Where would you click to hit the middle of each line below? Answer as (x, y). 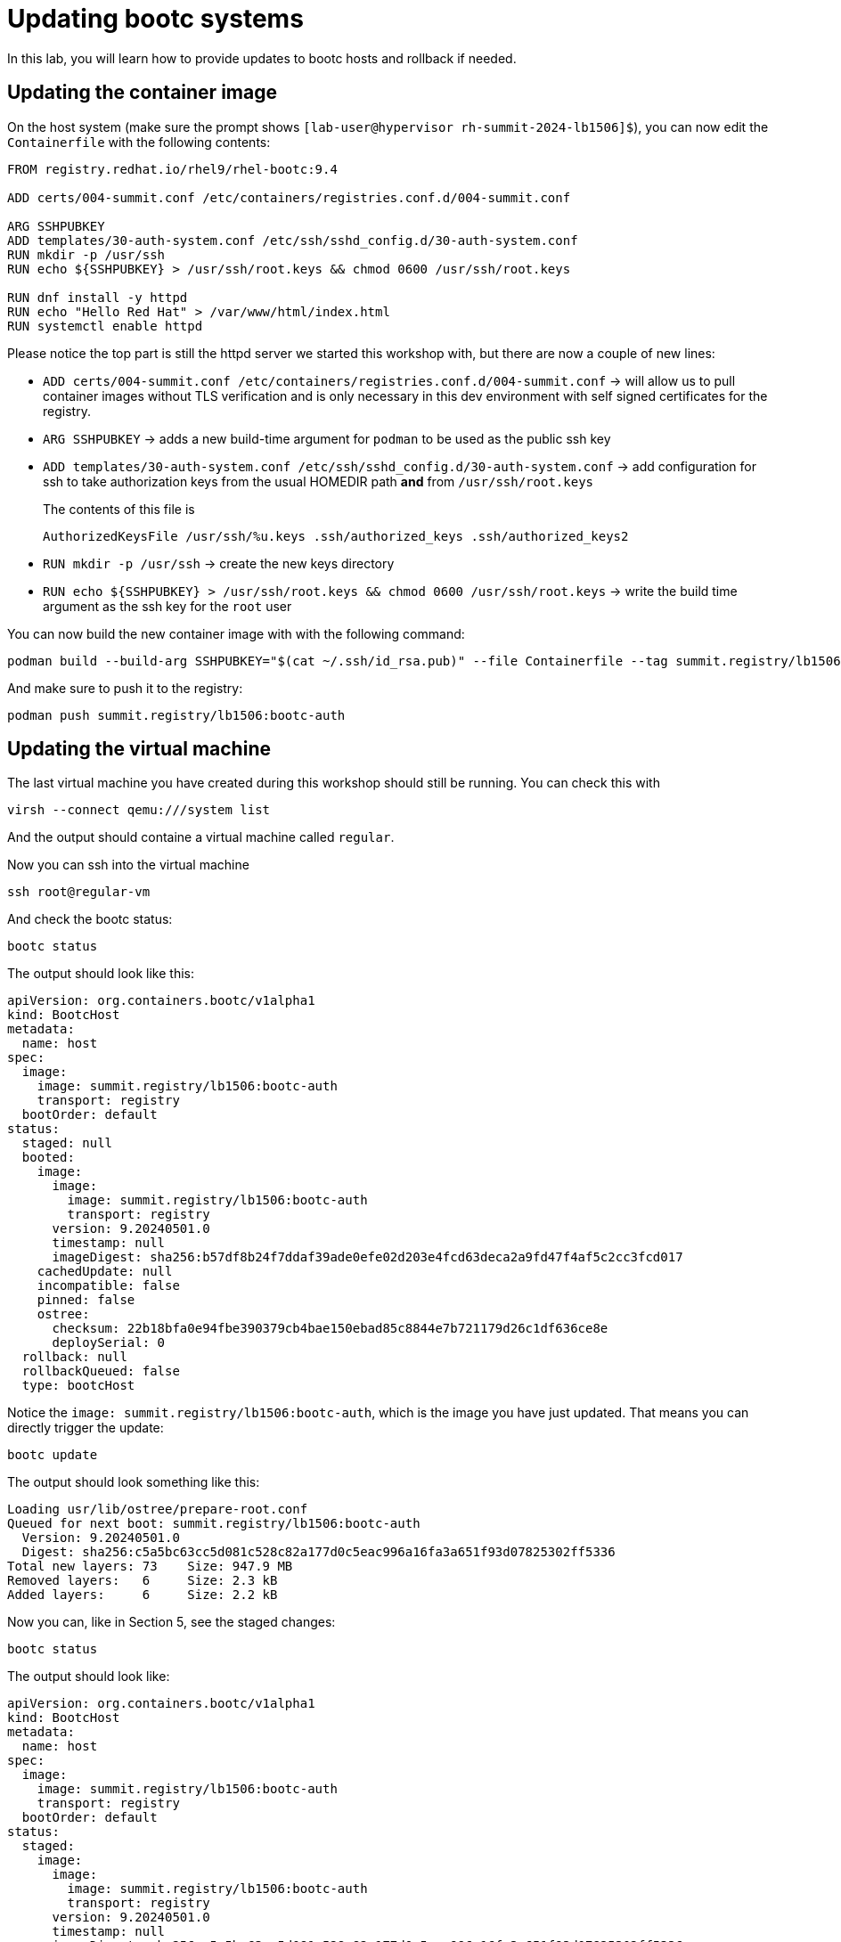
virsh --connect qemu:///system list (139, 810)
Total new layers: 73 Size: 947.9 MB (150, 1567)
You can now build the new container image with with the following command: (236, 633)
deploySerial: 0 (109, 1343)
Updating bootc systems (155, 19)
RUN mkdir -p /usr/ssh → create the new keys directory (219, 563)
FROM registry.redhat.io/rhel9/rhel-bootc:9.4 (172, 169)
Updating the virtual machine (139, 749)
